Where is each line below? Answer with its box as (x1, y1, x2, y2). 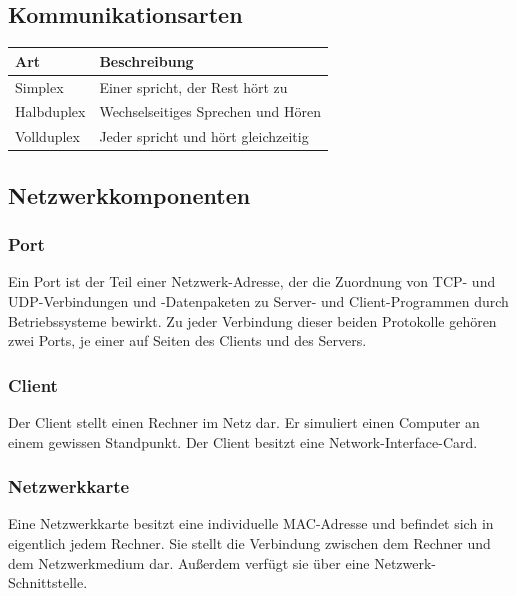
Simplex (15, 76, 64, 97)
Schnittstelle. (8, 572, 88, 593)
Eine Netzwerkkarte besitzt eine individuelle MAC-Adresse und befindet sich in (8, 513, 494, 534)
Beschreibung (99, 50, 194, 71)
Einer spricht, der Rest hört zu (99, 76, 288, 97)
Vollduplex (15, 126, 80, 147)
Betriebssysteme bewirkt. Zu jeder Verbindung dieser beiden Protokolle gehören (8, 310, 497, 331)
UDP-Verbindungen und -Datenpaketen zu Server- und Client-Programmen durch (8, 290, 509, 311)
